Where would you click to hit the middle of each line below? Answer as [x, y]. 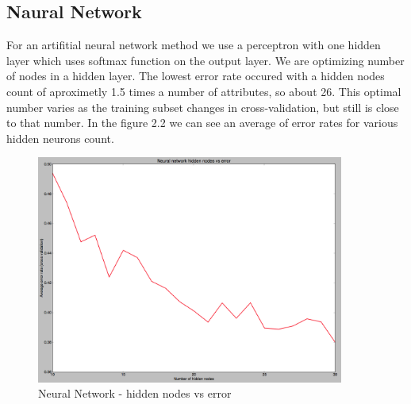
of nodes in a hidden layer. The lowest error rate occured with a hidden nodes [196, 76]
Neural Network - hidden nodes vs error [135, 393]
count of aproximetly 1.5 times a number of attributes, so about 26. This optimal [204, 91]
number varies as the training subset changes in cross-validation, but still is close [203, 107]
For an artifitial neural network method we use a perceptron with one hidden [194, 45]
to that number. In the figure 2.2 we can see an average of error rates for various [202, 123]
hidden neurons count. [60, 138]
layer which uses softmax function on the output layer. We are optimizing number [205, 60]
